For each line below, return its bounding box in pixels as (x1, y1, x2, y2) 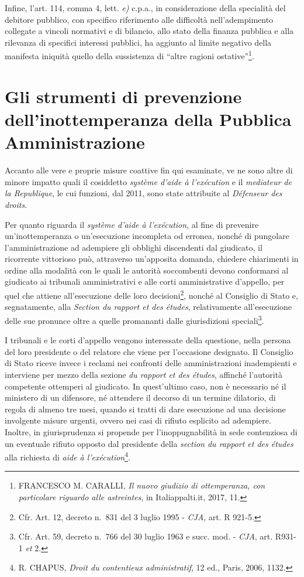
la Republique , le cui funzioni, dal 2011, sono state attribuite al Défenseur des (5, 187, 282, 199)
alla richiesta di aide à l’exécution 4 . (5, 449, 130, 463)
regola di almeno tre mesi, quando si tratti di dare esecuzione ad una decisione (5, 402, 286, 415)
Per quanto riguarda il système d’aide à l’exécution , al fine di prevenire (5, 218, 259, 230)
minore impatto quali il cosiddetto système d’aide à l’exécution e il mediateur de (5, 175, 292, 187)
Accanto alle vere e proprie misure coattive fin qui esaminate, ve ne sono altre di (5, 164, 293, 176)
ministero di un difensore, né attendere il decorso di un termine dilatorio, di (5, 391, 276, 404)
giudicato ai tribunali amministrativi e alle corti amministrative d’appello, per (5, 275, 285, 288)
